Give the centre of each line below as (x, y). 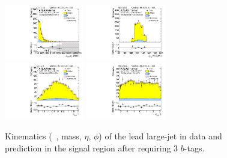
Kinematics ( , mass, (43, 135)
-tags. (194, 147)
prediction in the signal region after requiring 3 (92, 147)
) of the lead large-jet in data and (160, 135)
